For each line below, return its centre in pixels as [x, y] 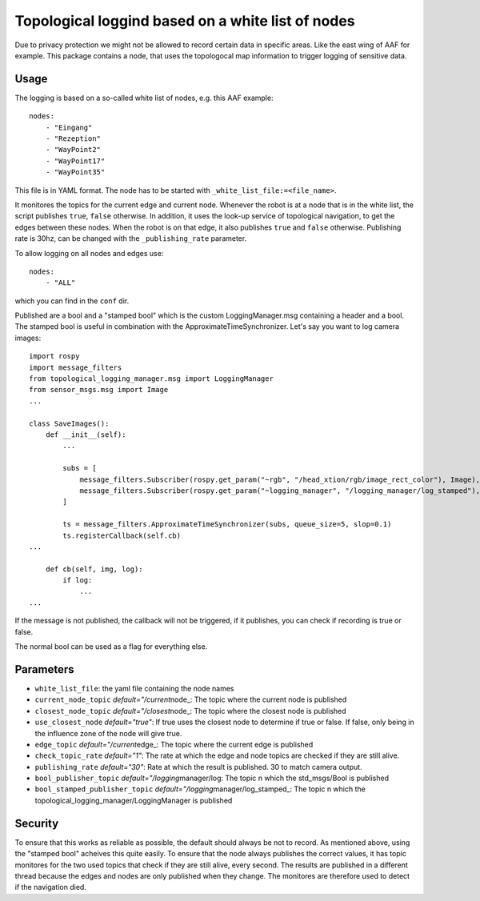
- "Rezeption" [73, 139]
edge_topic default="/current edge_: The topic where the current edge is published [174, 744]
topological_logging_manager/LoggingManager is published [134, 800]
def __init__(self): [86, 435]
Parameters [44, 669]
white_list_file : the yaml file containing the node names [134, 688]
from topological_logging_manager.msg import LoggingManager [151, 379]
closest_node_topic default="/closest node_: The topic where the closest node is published [191, 711]
